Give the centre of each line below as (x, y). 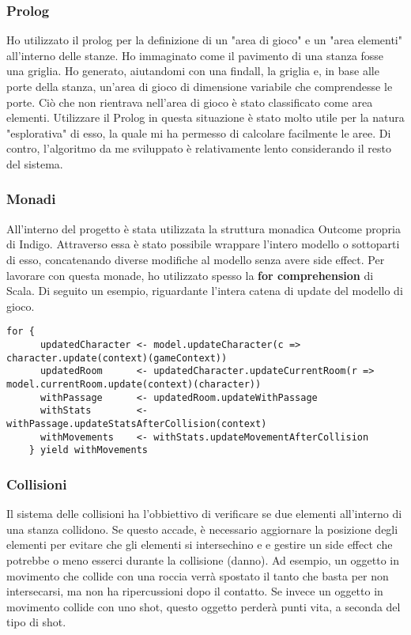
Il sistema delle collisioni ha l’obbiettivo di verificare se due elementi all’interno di (204, 514)
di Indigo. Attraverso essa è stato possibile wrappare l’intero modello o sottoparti (203, 244)
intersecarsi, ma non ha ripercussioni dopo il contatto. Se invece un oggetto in (195, 591)
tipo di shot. (36, 622)
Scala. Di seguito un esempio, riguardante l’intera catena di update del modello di (205, 291)
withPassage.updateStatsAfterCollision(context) (137, 423)
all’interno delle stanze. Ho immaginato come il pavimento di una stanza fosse (195, 55)
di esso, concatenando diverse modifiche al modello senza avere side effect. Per (196, 259)
